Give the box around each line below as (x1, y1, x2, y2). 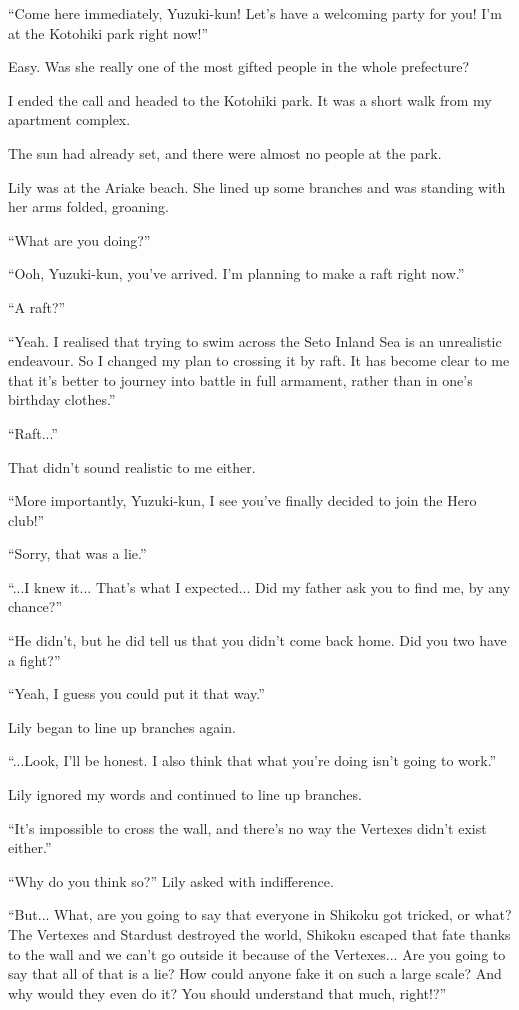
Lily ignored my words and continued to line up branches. (8, 784, 362, 805)
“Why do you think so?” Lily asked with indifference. (8, 870, 334, 891)
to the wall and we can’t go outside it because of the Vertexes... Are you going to (8, 943, 506, 964)
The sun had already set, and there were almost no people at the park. (8, 142, 442, 163)
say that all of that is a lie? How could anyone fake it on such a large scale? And (8, 963, 502, 984)
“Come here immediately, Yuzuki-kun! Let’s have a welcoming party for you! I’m (8, 3, 502, 23)
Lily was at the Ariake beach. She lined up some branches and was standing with (8, 176, 506, 197)
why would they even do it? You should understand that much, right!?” (8, 982, 447, 1003)
